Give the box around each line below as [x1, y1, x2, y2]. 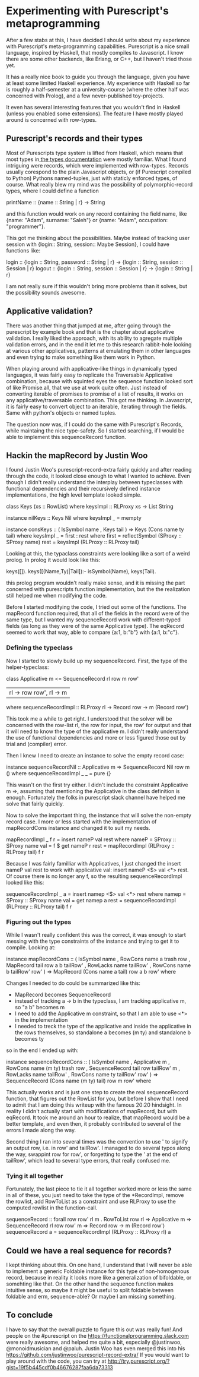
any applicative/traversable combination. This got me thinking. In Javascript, [6, 396, 192, 403]
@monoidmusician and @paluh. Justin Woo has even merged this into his [6, 1344, 185, 1352]
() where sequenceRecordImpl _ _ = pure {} [6, 769, 111, 776]
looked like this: [6, 879, 44, 886]
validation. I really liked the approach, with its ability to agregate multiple [6, 334, 182, 342]
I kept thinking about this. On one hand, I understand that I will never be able [6, 1261, 192, 1269]
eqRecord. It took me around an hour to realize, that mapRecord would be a [6, 1114, 190, 1121]
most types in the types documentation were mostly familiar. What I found [6, 156, 187, 163]
